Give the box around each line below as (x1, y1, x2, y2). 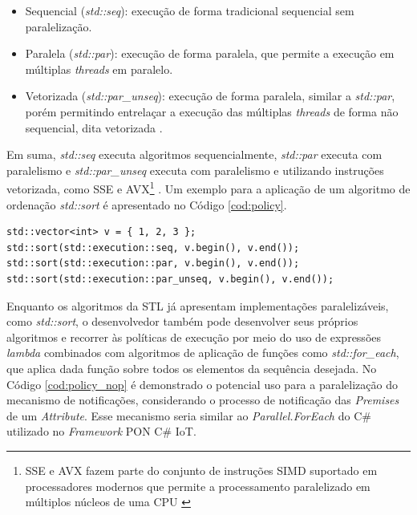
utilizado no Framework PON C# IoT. (6, 423, 196, 440)
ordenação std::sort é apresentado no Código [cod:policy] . (6, 196, 287, 213)
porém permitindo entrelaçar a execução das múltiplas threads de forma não (25, 103, 399, 120)
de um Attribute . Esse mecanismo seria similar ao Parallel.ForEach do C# (6, 407, 371, 424)
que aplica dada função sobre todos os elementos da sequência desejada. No (6, 359, 377, 376)
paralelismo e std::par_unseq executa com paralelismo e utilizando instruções (6, 161, 384, 178)
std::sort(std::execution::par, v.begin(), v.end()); (6, 257, 300, 270)
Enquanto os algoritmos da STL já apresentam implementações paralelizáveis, (6, 297, 389, 314)
